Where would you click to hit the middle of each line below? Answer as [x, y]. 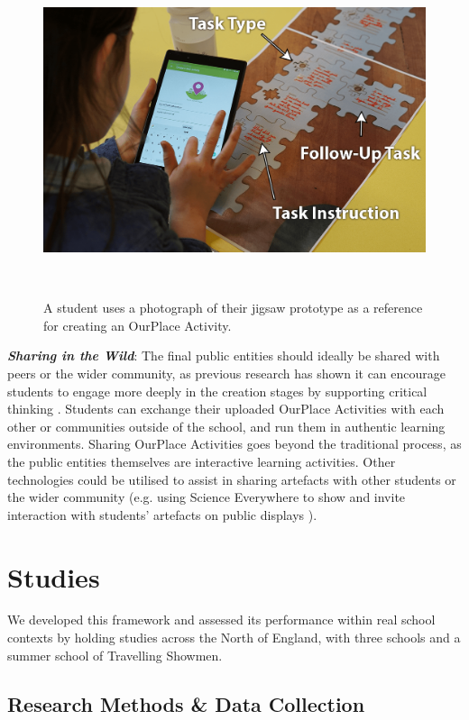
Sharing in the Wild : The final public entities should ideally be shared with [224, 355]
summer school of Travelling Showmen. [115, 655]
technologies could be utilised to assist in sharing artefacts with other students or [232, 479]
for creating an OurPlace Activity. [138, 325]
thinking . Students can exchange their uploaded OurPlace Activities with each [226, 409]
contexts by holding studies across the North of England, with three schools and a [234, 638]
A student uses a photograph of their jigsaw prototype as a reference [233, 308]
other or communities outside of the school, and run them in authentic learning [226, 426]
